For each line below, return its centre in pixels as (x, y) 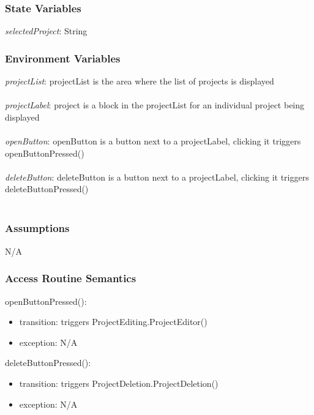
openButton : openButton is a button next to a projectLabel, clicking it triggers (153, 141)
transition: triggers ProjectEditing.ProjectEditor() (113, 322)
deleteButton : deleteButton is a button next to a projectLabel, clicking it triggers (157, 177)
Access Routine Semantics (71, 278)
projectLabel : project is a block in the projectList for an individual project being (155, 105)
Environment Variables (63, 58)
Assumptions (37, 228)
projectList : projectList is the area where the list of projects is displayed (140, 81)
